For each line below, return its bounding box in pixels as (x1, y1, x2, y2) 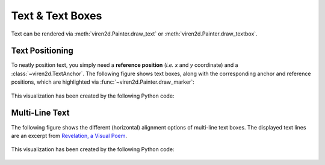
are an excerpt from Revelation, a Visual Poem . (11, 132, 128, 139)
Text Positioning (11, 46, 73, 56)
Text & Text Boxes (11, 9, 102, 22)
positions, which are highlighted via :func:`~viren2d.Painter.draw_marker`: (11, 78, 195, 86)
